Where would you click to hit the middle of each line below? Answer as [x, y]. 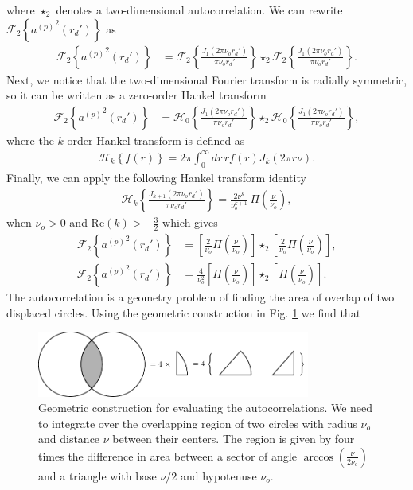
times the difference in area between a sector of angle [168, 455]
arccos [318, 457]
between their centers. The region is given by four [234, 439]
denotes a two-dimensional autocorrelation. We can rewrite [199, 10]
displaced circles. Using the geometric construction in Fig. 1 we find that [184, 312]
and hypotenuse [218, 475]
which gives [190, 222]
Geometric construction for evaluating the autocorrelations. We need [206, 408]
